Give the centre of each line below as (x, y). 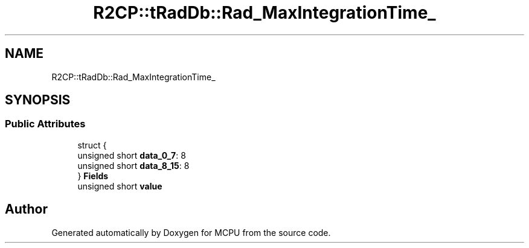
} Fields (93, 176)
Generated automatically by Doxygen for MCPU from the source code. (191, 232)
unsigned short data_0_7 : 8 (132, 155)
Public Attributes (45, 124)
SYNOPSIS (38, 100)
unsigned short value (120, 186)
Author (26, 209)
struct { (92, 145)
